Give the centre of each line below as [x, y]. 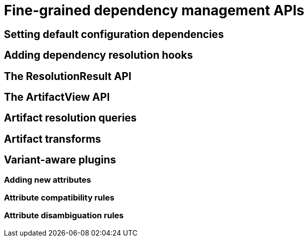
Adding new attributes [48, 180]
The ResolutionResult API [68, 76]
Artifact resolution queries [70, 118]
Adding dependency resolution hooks [98, 55]
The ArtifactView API [57, 97]
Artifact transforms [53, 139]
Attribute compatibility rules [59, 198]
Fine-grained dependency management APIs [154, 10]
